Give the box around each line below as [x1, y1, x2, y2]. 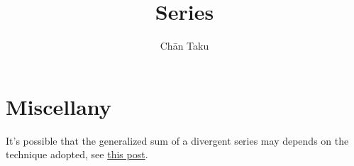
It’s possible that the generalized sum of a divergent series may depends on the [6, 133, 349, 148]
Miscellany [6, 92, 111, 121]
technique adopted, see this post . [6, 147, 148, 162]
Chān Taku [160, 38, 209, 53]
